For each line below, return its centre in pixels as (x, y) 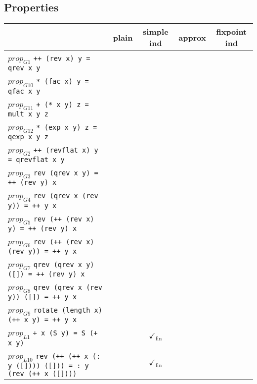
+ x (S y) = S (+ (65, 333)
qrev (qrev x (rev (68, 288)
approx (192, 37)
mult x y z (28, 114)
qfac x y (24, 91)
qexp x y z (28, 137)
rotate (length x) (68, 310)
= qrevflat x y (36, 160)
